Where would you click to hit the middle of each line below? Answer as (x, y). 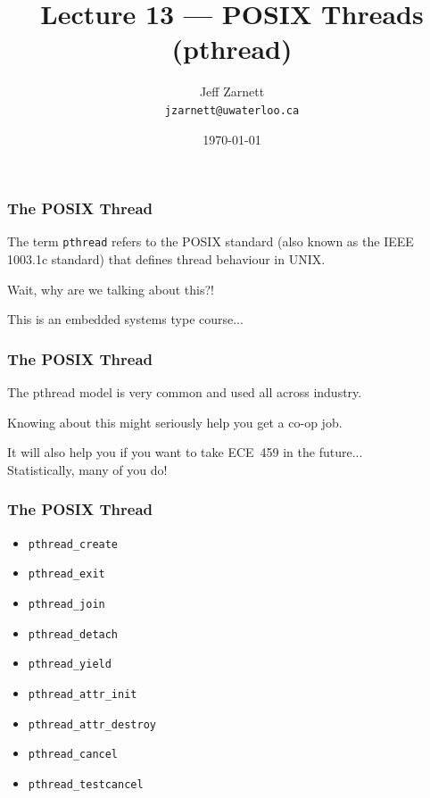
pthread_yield (70, 665)
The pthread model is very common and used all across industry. (185, 392)
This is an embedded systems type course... (125, 319)
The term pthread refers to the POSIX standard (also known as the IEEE (211, 241)
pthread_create (73, 544)
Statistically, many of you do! (87, 469)
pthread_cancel (73, 755)
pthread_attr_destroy (92, 724)
